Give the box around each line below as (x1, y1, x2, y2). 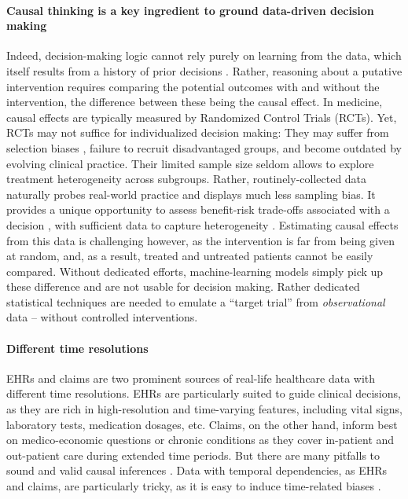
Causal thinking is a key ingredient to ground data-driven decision (6, 2, 374, 18)
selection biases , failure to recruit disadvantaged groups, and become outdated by (6, 139, 402, 156)
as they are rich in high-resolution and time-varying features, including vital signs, (6, 401, 402, 417)
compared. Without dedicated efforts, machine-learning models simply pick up (6, 262, 384, 279)
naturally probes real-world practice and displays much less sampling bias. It (6, 185, 376, 202)
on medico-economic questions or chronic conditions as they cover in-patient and (6, 431, 395, 448)
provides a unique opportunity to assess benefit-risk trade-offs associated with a (6, 201, 390, 218)
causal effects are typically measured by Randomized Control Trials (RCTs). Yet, (6, 108, 397, 125)
